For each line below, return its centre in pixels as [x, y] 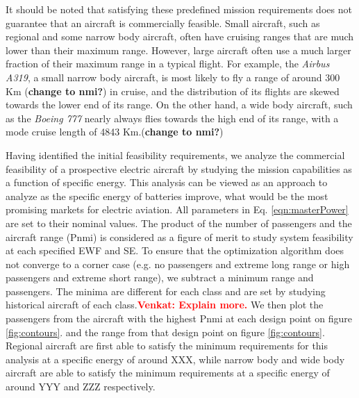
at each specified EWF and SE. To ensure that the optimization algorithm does [175, 250]
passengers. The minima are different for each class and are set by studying [166, 291]
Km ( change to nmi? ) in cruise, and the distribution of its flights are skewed [173, 91]
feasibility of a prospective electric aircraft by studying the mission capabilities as [179, 168]
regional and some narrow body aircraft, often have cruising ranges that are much [180, 36]
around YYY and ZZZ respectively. [81, 387]
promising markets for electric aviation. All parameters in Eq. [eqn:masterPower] [177, 209]
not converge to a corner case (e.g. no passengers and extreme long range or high [178, 264]
